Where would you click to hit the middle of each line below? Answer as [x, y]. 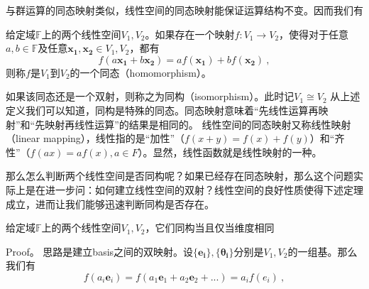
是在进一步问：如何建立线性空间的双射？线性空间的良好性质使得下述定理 [194, 189]
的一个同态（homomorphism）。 [141, 72]
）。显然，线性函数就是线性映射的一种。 [230, 152]
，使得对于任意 [314, 34]
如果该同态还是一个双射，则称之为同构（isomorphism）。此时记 [150, 96]
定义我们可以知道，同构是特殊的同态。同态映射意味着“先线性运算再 [162, 110]
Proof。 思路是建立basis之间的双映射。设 [100, 251]
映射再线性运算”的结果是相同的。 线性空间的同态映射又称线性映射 [198, 124]
